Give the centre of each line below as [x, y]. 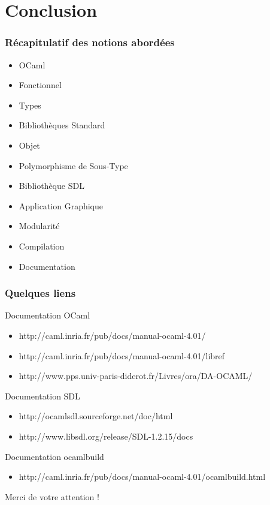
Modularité [39, 226]
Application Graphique [61, 205]
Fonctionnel [40, 85]
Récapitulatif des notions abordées [90, 42]
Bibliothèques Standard [62, 125]
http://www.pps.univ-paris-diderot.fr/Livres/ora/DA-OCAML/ [136, 376]
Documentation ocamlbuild [54, 456]
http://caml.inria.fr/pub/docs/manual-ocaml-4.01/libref [122, 355]
